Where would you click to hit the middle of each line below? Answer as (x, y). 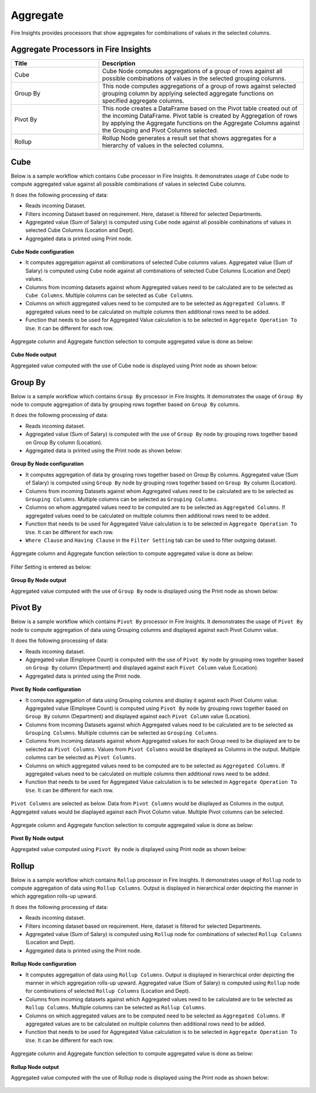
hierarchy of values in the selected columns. (163, 145)
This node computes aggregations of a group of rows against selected (199, 86)
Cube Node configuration (42, 252)
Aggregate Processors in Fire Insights (81, 49)
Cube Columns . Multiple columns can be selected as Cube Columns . (110, 295)
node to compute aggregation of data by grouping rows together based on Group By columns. (125, 405)
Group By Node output (39, 580)
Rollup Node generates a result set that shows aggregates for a (189, 138)
